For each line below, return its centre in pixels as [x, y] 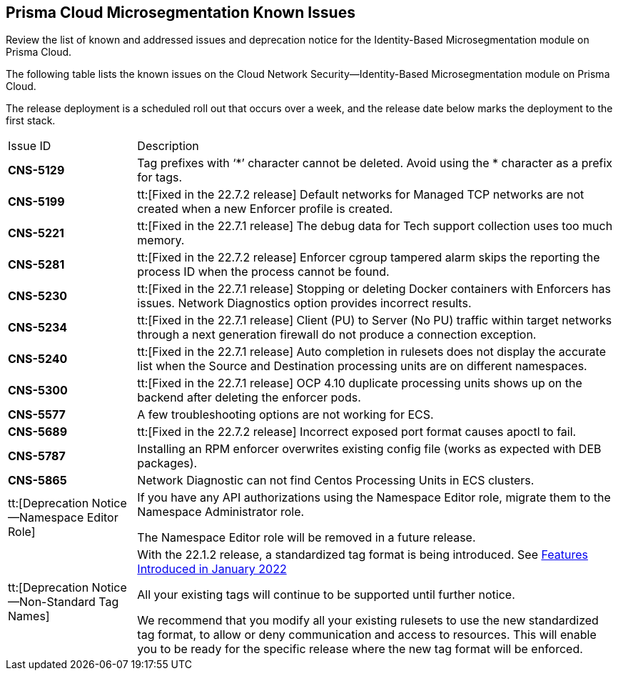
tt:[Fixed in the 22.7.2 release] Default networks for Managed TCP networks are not [361, 195]
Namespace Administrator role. [221, 512]
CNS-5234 [38, 328]
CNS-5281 [36, 265]
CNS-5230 [38, 296]
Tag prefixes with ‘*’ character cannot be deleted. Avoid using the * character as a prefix [375, 163]
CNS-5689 [38, 432]
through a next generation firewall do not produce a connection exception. [337, 335]
